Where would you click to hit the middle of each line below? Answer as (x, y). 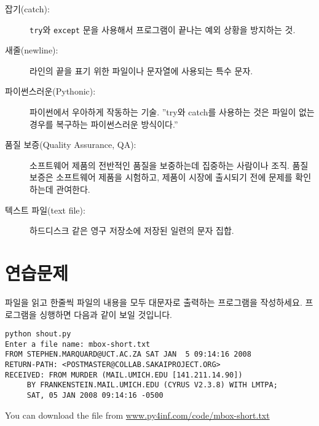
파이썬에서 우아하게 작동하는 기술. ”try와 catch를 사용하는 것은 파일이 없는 (172, 112)
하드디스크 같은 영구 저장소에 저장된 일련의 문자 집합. (132, 230)
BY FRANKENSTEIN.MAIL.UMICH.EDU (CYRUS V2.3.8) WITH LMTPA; (152, 385)
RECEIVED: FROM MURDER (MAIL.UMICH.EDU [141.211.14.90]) (124, 375)
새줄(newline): (32, 50)
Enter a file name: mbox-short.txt (78, 344)
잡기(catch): (27, 9)
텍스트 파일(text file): (45, 210)
